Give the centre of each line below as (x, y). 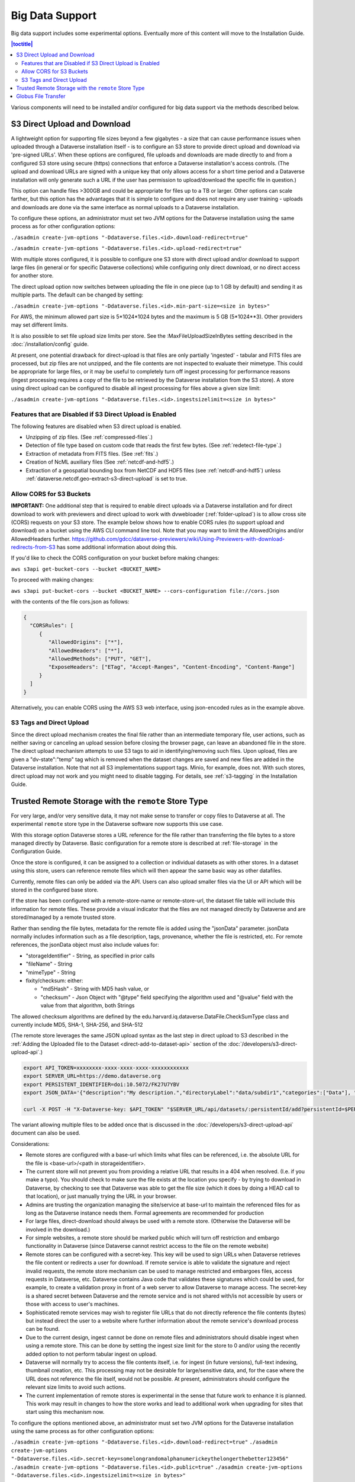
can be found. (43, 1329)
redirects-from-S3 (33, 547)
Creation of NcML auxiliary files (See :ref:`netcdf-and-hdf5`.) (100, 462)
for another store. (32, 276)
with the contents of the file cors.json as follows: (70, 602)
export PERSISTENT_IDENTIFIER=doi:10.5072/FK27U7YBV (101, 1084)
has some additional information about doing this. (117, 547)
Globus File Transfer (41, 96)
